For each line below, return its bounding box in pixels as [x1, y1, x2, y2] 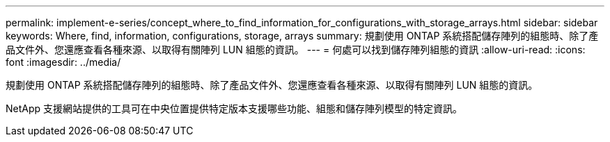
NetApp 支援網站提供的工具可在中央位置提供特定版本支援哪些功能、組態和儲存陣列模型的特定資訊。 [6, 103, 463, 114]
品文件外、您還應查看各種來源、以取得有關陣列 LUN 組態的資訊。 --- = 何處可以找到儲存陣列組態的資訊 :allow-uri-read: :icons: [6, 44, 586, 55]
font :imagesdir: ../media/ [6, 56, 121, 68]
